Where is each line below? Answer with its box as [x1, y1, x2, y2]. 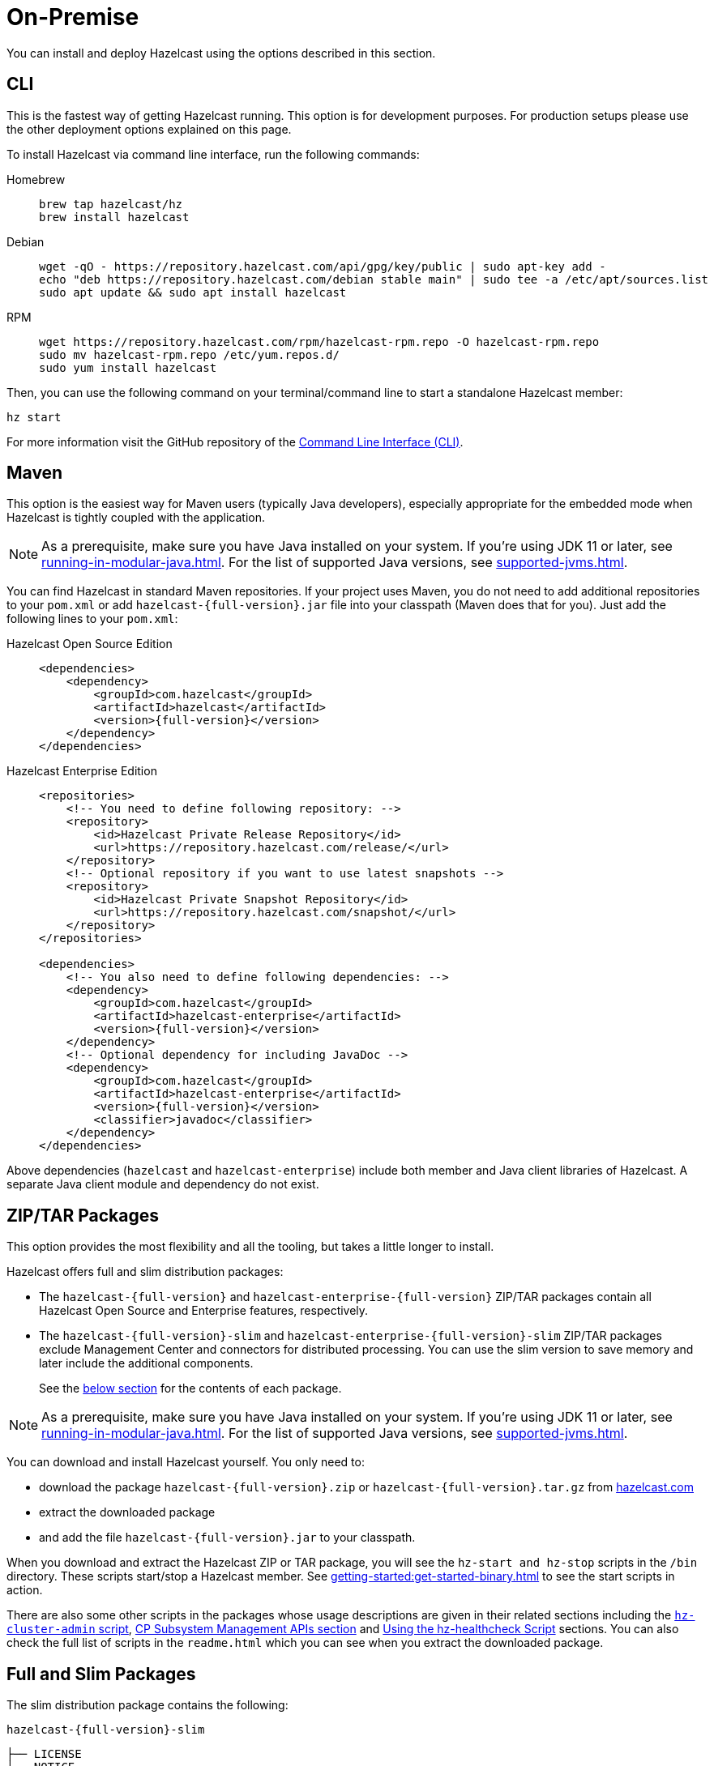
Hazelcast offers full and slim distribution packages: [6, 1265, 284, 1279]
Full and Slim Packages [6, 1663, 196, 1684]
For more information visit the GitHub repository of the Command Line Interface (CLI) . [6, 434, 464, 449]
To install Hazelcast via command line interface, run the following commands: [6, 147, 420, 161]
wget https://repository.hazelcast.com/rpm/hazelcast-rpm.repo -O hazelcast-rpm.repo [39, 335, 600, 348]
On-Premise [6, 3, 139, 31]
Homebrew [6, 172, 66, 186]
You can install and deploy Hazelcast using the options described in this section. [6, 45, 436, 60]
